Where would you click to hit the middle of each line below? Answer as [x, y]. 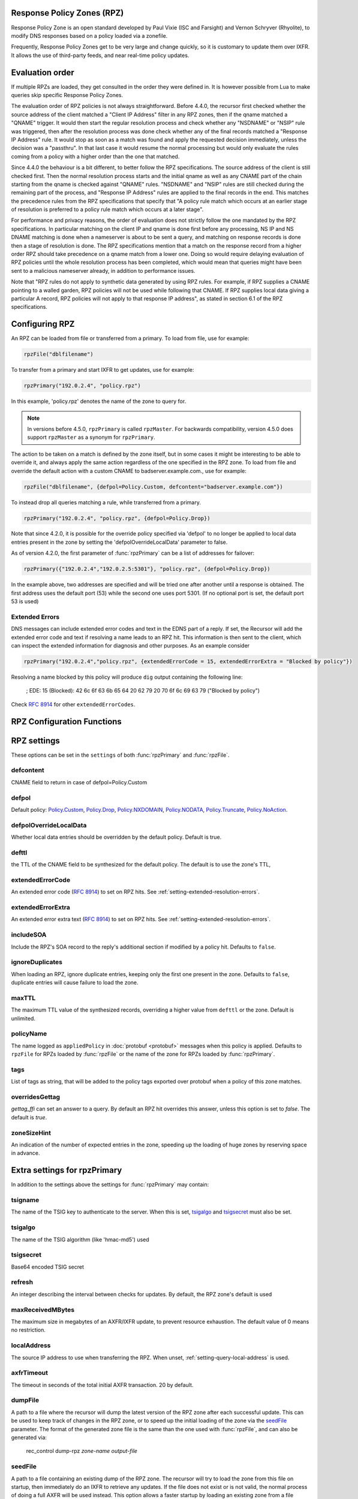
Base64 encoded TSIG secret [47, 1267]
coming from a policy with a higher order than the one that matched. [95, 156]
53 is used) [25, 601]
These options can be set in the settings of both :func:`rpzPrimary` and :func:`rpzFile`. [120, 755]
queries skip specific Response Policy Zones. [67, 95]
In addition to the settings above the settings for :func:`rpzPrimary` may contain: [110, 1185]
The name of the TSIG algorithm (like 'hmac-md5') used [80, 1239]
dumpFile [25, 1400]
